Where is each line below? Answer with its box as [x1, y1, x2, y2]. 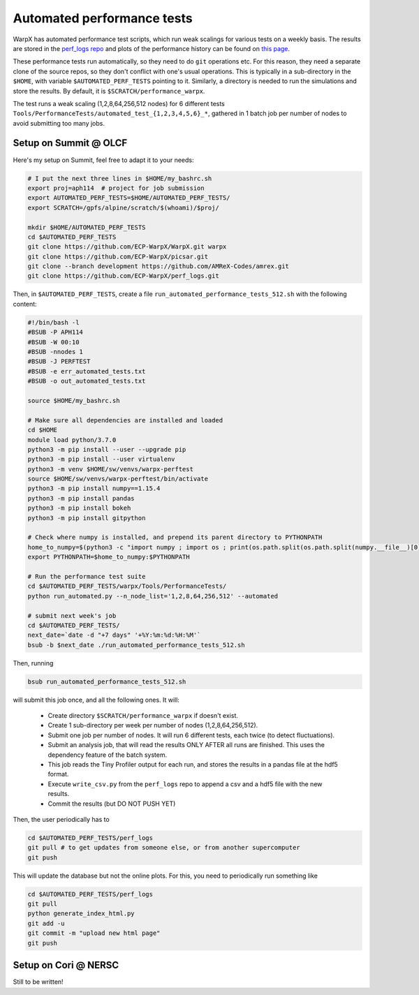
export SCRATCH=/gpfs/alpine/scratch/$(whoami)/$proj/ [27, 203, 219, 212]
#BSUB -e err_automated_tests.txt [27, 367, 146, 375]
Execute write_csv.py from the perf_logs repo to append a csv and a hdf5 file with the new [47, 779, 323, 788]
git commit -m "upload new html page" [27, 929, 161, 937]
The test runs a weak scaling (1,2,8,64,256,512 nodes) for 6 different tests [13, 99, 225, 108]
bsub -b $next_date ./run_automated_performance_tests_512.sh [27, 641, 245, 649]
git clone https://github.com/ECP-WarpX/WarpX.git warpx [27, 243, 227, 251]
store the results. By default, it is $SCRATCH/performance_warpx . [13, 87, 205, 95]
